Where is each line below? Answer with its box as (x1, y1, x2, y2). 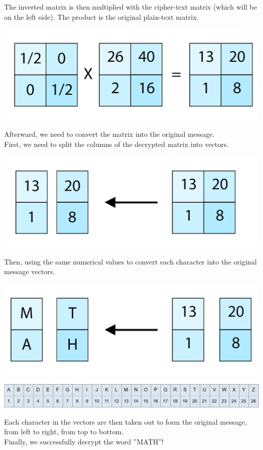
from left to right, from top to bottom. (4, 426, 124, 437)
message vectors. (4, 266, 55, 277)
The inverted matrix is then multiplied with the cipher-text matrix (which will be (4, 2, 257, 12)
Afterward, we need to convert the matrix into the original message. (4, 129, 215, 139)
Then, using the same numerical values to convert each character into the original (4, 256, 257, 267)
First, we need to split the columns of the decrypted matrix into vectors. (4, 139, 229, 149)
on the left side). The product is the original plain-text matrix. (4, 11, 199, 22)
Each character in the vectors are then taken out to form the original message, (4, 416, 247, 427)
